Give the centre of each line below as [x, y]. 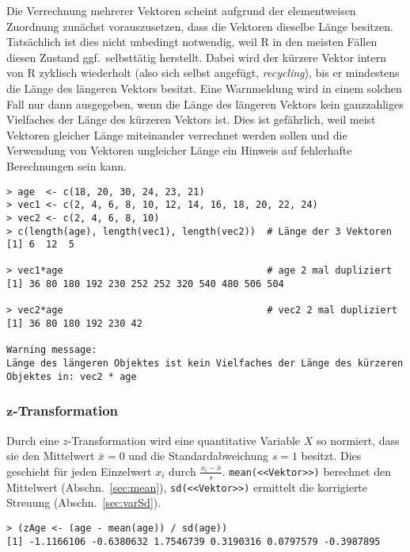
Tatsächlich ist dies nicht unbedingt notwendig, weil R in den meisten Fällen [192, 42]
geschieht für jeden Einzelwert [79, 471]
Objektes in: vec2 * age [72, 376]
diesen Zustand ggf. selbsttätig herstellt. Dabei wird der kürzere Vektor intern [196, 57]
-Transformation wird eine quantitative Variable [184, 440]
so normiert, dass [358, 440]
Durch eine [33, 440]
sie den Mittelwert [51, 456]
